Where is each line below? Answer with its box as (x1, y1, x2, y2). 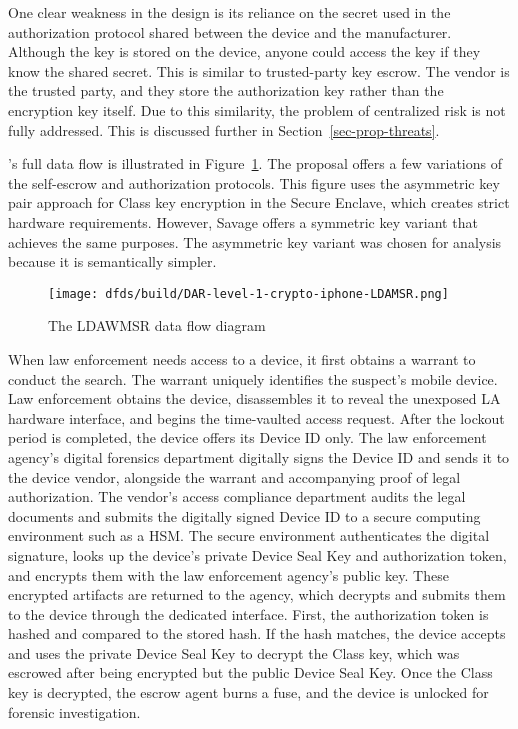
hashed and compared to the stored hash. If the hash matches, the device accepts (8, 623, 506, 644)
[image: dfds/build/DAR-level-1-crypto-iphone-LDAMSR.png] (48, 286, 449, 301)
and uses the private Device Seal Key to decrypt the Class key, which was (8, 642, 460, 663)
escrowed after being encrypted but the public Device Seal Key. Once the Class (8, 662, 493, 683)
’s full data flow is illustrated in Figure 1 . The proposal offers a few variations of (8, 153, 502, 174)
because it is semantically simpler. (8, 251, 217, 272)
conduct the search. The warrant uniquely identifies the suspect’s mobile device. (8, 368, 498, 389)
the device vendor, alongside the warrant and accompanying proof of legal (8, 466, 461, 487)
